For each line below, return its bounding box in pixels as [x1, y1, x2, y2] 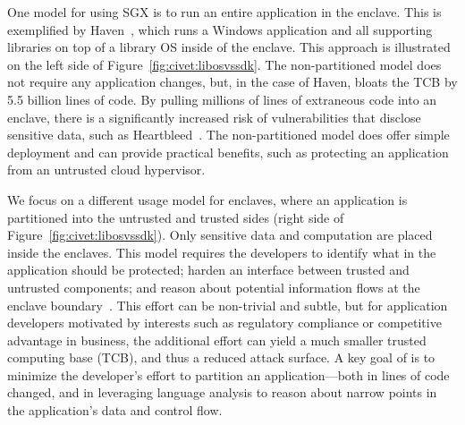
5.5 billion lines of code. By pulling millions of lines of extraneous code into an [7, 89, 437, 108]
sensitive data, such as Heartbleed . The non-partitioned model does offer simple [7, 125, 450, 144]
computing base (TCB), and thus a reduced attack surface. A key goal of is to [7, 348, 435, 367]
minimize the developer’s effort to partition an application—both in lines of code [7, 365, 450, 384]
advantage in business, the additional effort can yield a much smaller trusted [7, 330, 427, 349]
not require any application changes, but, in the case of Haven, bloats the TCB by [7, 72, 458, 91]
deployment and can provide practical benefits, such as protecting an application [7, 142, 449, 161]
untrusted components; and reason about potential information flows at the [7, 277, 420, 296]
